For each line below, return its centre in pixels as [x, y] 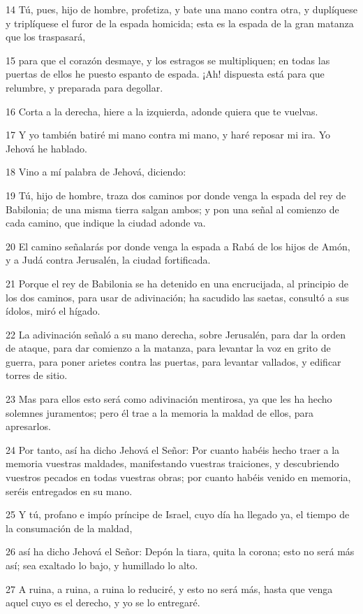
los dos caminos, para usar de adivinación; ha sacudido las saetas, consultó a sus [178, 297]
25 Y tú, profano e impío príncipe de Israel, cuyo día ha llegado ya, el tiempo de [178, 514]
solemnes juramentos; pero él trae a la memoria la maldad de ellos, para [160, 412]
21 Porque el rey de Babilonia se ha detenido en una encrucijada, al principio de [177, 283]
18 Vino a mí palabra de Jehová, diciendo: [96, 172]
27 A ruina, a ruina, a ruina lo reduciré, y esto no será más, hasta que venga [169, 588]
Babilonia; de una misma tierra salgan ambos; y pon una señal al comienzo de [172, 209]
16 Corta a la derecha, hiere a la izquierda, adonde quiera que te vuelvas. [162, 111]
